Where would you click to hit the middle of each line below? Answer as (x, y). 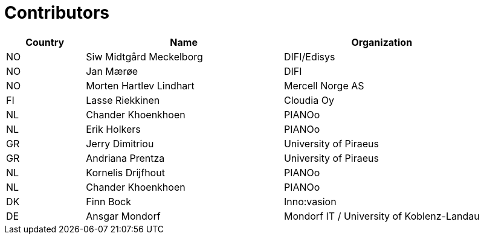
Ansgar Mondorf (123, 216)
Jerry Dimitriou (120, 143)
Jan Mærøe (112, 71)
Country (45, 42)
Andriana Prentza (125, 158)
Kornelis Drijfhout (125, 172)
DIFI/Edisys (309, 56)
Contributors (57, 13)
